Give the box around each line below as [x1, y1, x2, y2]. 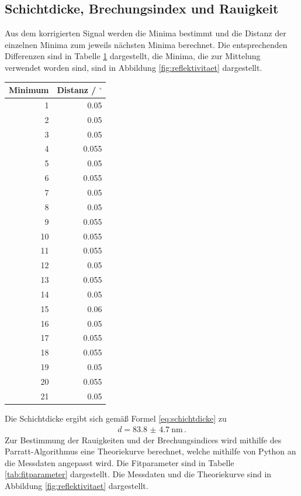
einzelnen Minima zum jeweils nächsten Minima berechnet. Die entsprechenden [5, 38, 288, 50]
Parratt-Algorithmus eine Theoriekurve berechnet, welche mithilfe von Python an [5, 445, 296, 457]
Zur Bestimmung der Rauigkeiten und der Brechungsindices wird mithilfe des [5, 433, 282, 446]
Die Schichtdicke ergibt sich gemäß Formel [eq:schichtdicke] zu [5, 412, 227, 424]
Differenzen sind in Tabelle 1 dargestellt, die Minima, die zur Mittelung [5, 50, 261, 62]
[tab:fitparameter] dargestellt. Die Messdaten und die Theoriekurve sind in [5, 468, 272, 480]
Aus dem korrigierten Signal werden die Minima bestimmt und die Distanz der [5, 27, 286, 39]
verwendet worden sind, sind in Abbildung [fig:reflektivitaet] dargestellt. [5, 61, 262, 73]
